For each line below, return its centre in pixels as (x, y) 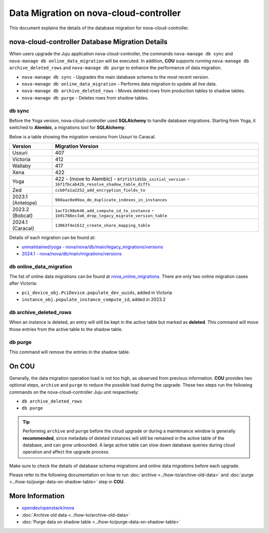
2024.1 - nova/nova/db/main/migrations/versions (72, 253)
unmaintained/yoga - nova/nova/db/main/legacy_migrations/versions (92, 247)
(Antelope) (25, 203)
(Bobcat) (22, 215)
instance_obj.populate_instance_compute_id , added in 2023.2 (94, 300)
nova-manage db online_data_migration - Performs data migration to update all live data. (119, 84)
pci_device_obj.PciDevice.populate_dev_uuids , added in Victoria (97, 292)
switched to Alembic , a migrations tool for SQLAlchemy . (67, 127)
